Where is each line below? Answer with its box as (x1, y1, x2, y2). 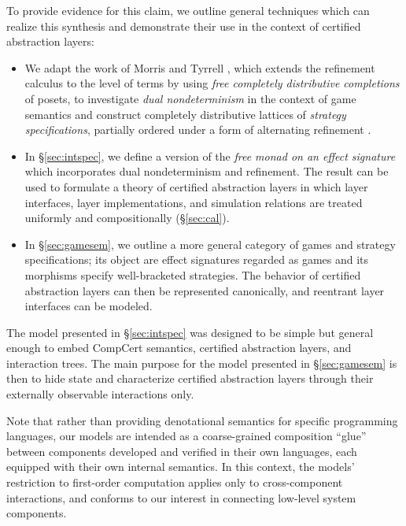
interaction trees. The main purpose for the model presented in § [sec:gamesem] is (6, 354, 397, 371)
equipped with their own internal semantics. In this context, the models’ (6, 458, 355, 475)
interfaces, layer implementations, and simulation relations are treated (24, 194, 363, 210)
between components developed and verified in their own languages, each (6, 443, 357, 459)
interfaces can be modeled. (24, 298, 153, 314)
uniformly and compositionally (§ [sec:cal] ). (24, 209, 230, 226)
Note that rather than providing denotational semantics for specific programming (6, 412, 398, 428)
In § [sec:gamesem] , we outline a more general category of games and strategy (24, 235, 396, 252)
